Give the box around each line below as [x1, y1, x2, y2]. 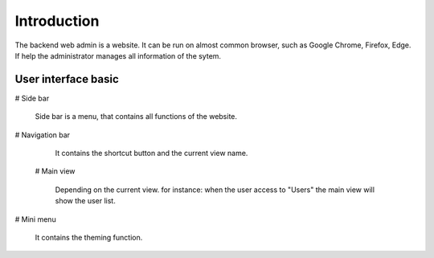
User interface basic [14, 72, 120, 86]
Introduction [14, 12, 100, 30]
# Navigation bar [14, 129, 71, 140]
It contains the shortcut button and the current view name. [55, 149, 248, 158]
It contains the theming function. [35, 232, 143, 242]
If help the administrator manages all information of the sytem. [14, 51, 221, 60]
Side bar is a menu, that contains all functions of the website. [35, 112, 237, 121]
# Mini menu [14, 214, 56, 224]
